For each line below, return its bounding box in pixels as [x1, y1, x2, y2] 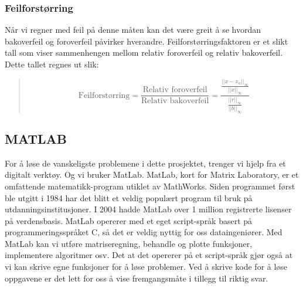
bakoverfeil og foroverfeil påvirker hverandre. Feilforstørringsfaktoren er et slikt [5, 35, 288, 47]
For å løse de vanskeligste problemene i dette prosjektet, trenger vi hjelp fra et [5, 157, 286, 169]
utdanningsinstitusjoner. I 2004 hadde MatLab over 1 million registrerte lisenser [5, 203, 292, 215]
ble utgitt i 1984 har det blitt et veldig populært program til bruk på [5, 191, 253, 204]
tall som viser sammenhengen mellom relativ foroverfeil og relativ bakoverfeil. [5, 46, 283, 59]
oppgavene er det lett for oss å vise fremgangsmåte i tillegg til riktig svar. [5, 272, 268, 284]
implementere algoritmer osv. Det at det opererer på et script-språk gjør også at [5, 249, 293, 261]
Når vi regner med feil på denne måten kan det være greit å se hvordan [5, 23, 261, 36]
